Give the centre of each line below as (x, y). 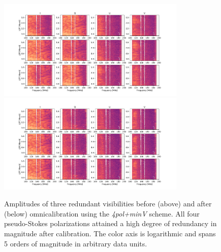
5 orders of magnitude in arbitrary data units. (76, 243)
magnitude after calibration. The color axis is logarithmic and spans (110, 233)
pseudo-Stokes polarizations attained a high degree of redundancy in (110, 223)
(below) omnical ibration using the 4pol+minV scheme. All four (102, 213)
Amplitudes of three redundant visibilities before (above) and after (108, 204)
